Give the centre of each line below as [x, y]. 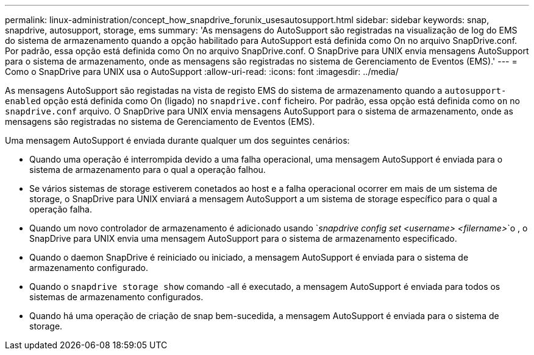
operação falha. [61, 209]
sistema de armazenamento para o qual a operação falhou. [148, 170]
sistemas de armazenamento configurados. [116, 297]
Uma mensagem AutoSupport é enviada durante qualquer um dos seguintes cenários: [177, 140]
